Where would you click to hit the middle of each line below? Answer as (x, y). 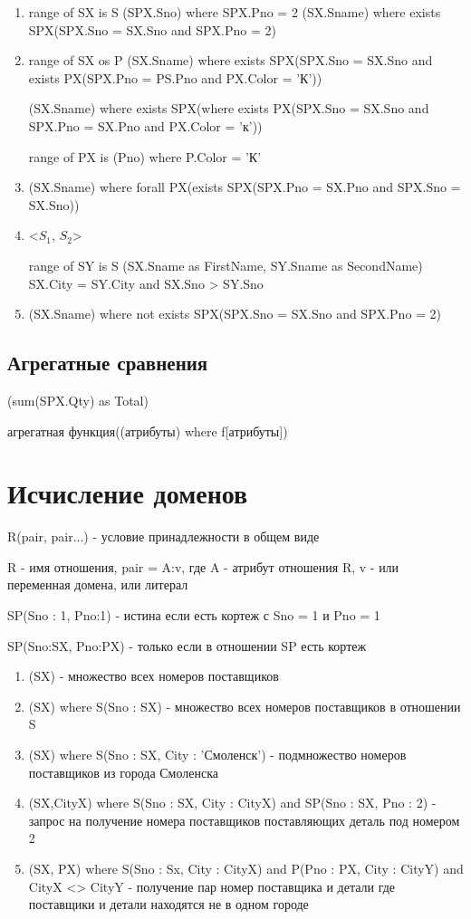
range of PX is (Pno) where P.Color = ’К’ (145, 156)
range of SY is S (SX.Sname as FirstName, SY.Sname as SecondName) (226, 265)
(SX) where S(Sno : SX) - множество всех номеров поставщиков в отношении (245, 706)
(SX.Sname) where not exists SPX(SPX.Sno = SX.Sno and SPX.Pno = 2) (235, 314)
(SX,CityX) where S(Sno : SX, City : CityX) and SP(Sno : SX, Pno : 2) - (232, 803)
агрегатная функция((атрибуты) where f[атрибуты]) (148, 431)
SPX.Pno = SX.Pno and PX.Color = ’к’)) (145, 125)
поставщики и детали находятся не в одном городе (168, 904)
